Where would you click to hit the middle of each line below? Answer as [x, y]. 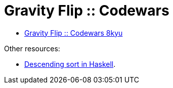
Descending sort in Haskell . [70, 64]
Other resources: [32, 48]
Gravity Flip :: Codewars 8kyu [74, 33]
